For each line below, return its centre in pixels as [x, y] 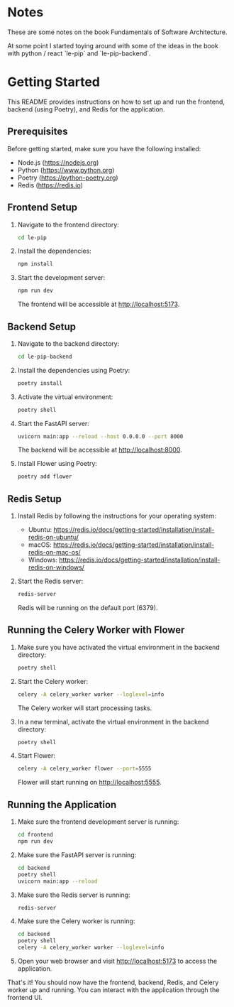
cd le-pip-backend [45, 356]
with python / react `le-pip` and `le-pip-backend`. [79, 53]
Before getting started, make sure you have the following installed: [104, 148]
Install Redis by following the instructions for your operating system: [117, 516]
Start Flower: [36, 756]
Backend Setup [42, 326]
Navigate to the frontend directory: [68, 224]
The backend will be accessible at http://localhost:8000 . [100, 450]
